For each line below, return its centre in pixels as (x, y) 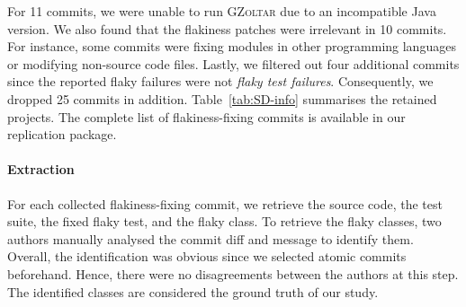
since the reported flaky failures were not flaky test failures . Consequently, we (220, 81)
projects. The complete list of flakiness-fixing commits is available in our (206, 116)
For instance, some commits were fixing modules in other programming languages (232, 46)
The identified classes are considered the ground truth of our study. (193, 291)
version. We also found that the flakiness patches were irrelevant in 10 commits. (227, 28)
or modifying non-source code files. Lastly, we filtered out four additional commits (233, 63)
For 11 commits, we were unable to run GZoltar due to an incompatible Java (222, 11)
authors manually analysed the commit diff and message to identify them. (211, 238)
